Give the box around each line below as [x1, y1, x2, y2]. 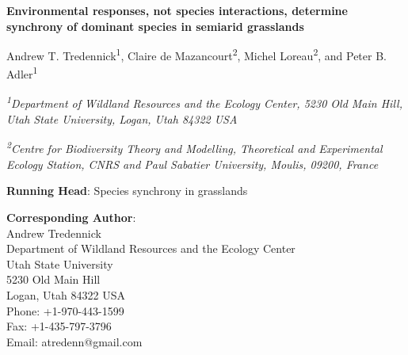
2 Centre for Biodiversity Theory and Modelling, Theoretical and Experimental [6, 138, 383, 157]
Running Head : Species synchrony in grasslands [6, 182, 248, 199]
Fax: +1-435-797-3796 [6, 318, 112, 334]
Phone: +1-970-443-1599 [6, 302, 124, 319]
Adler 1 [6, 63, 38, 82]
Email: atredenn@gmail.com [6, 333, 143, 349]
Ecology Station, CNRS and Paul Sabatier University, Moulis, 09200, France [6, 155, 379, 172]
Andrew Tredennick [6, 224, 101, 241]
